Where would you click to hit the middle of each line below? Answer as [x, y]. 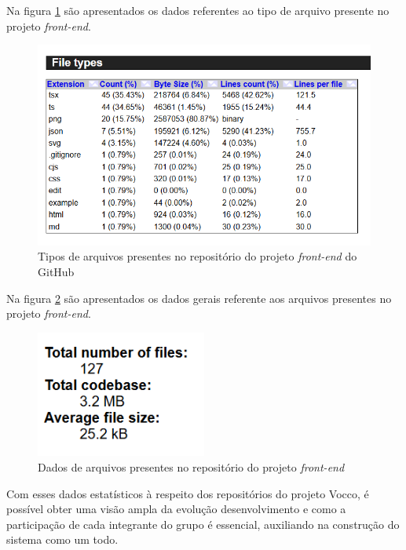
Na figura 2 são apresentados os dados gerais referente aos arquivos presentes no [199, 298]
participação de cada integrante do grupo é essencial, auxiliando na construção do [203, 524]
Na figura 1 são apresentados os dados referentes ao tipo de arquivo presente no [198, 10]
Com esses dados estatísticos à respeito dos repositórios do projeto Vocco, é [188, 493]
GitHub [56, 272]
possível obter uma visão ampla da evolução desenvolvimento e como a [176, 509]
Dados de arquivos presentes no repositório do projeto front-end [191, 467]
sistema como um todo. [62, 539]
